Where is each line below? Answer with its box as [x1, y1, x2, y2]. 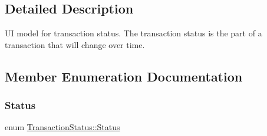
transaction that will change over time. [5, 38, 145, 50]
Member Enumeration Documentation [5, 67, 243, 85]
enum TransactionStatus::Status [5, 121, 120, 133]
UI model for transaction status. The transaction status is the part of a [5, 27, 262, 39]
